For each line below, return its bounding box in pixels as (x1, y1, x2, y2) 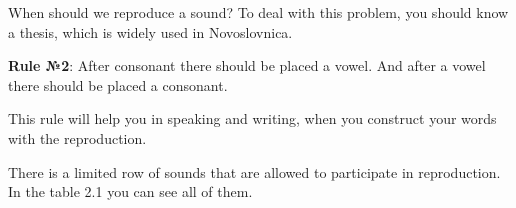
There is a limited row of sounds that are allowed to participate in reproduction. (8, 161, 501, 182)
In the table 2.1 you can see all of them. (8, 181, 253, 202)
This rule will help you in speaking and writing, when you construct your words (8, 108, 497, 129)
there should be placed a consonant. (8, 74, 228, 95)
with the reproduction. (8, 127, 147, 148)
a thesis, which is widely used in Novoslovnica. (8, 21, 293, 42)
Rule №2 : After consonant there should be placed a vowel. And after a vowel (8, 55, 486, 76)
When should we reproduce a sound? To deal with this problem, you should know (8, 2, 509, 22)
